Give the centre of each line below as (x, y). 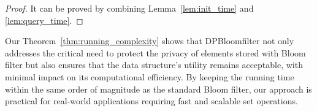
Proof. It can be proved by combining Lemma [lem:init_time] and (129, 8)
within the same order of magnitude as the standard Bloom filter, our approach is (158, 89)
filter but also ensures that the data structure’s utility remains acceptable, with (154, 65)
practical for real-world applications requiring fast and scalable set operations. (151, 101)
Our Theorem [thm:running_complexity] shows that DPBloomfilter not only (150, 41)
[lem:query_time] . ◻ (44, 20)
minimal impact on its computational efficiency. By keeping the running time (150, 76)
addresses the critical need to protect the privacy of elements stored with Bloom (155, 52)
